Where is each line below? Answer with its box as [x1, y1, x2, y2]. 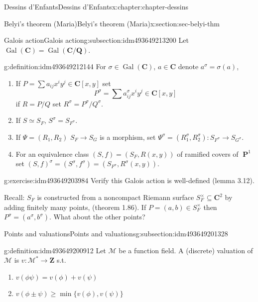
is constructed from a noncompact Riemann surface [37, 192, 194, 202]
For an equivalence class [15, 148, 89, 159]
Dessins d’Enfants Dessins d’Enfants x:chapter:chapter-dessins [4, 1, 189, 11]
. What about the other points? [49, 211, 145, 222]
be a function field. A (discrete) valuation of [119, 245, 253, 255]
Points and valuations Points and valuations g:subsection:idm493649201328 [4, 228, 228, 239]
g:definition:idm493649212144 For [4, 61, 106, 72]
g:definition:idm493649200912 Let [4, 245, 106, 255]
